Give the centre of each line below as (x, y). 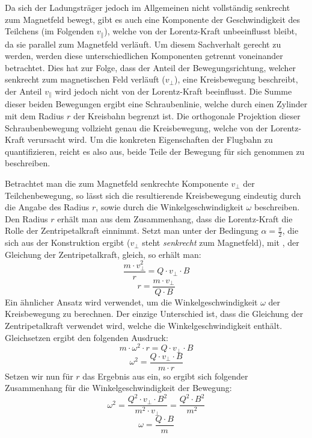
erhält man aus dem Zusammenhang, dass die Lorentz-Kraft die (175, 218)
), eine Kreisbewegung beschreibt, (236, 79)
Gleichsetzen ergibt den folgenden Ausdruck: (87, 337)
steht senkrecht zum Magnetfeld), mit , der (221, 242)
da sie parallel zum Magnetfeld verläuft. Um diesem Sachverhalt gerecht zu (143, 44)
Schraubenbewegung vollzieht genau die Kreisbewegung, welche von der (136, 127)
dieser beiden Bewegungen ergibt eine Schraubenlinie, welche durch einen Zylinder (156, 104)
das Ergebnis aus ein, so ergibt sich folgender (165, 376)
